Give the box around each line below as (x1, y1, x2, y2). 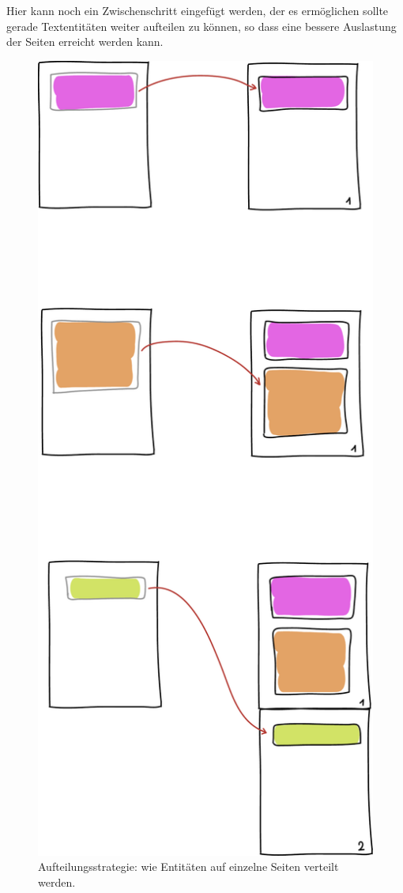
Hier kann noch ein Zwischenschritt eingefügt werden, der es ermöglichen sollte (6, 2, 389, 18)
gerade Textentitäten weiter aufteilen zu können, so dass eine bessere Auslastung (6, 17, 397, 34)
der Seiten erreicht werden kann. (6, 33, 164, 50)
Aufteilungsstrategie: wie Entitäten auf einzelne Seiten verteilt (38, 858, 339, 875)
